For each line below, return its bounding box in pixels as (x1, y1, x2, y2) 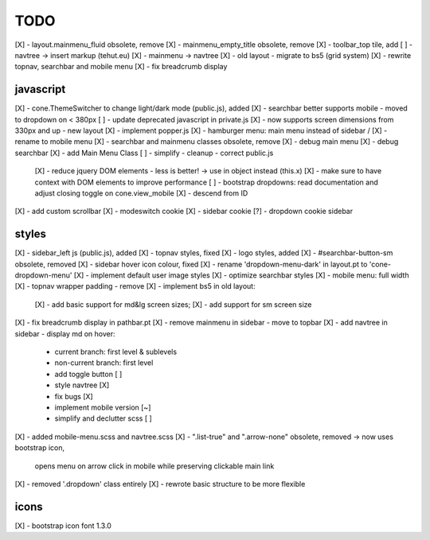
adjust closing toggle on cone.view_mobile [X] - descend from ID (34, 188, 248, 198)
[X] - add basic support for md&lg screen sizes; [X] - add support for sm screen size (34, 299, 312, 309)
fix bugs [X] (54, 391, 93, 401)
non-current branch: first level (54, 358, 154, 367)
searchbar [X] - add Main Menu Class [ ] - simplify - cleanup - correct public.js (14, 148, 274, 157)
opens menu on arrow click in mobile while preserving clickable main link (34, 461, 275, 471)
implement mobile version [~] (54, 402, 151, 412)
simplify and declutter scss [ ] (54, 414, 153, 423)
